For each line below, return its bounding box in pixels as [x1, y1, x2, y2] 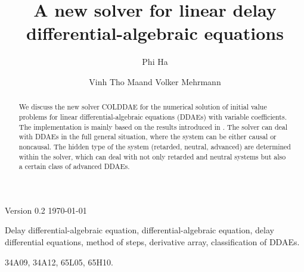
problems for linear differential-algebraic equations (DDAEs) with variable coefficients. [18, 111, 287, 121]
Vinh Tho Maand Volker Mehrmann [89, 75, 221, 87]
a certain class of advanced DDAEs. [18, 161, 130, 171]
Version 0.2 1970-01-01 [5, 204, 87, 216]
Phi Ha [142, 55, 168, 68]
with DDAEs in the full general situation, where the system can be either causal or [18, 132, 277, 142]
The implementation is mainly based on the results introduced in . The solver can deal [18, 121, 288, 132]
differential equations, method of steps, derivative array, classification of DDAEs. [5, 236, 300, 248]
